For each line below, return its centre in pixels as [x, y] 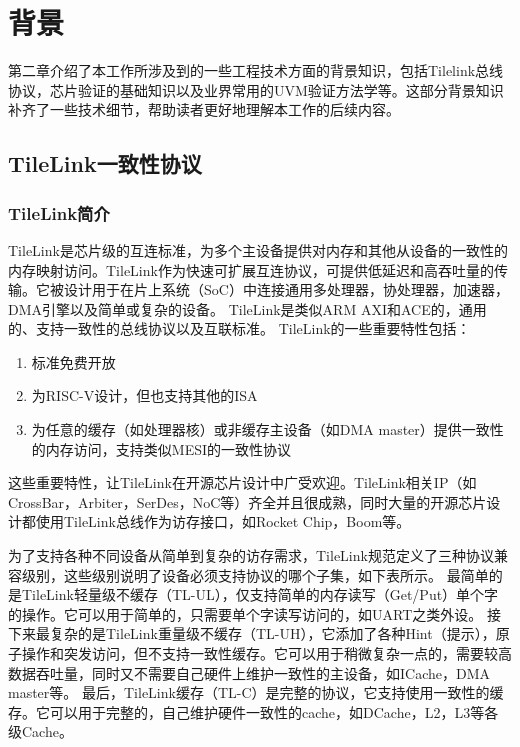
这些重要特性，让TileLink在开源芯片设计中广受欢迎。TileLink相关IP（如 [242, 482]
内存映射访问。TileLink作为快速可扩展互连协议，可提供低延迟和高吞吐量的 [251, 269]
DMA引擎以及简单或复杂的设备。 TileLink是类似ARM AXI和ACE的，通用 [247, 308]
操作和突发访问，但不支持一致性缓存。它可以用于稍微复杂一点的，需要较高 [266, 653]
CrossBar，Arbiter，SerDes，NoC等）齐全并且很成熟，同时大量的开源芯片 [247, 501]
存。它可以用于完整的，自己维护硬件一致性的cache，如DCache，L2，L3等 [246, 711]
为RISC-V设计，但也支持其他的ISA [144, 395]
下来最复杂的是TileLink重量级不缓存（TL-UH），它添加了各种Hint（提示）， [252, 633]
